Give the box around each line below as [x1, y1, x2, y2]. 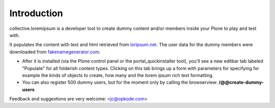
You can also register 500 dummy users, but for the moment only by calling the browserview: [22, 79, 218, 86]
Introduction [9, 8, 63, 19]
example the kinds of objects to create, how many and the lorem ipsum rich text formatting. [22, 72, 214, 78]
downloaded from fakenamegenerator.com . [9, 49, 101, 55]
